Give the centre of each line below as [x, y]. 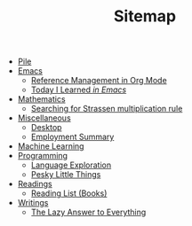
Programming [43, 156]
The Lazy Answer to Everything [88, 212]
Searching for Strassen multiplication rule [107, 109]
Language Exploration [71, 165]
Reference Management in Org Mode [99, 81]
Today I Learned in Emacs [79, 90]
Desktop [46, 128]
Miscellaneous [44, 118]
